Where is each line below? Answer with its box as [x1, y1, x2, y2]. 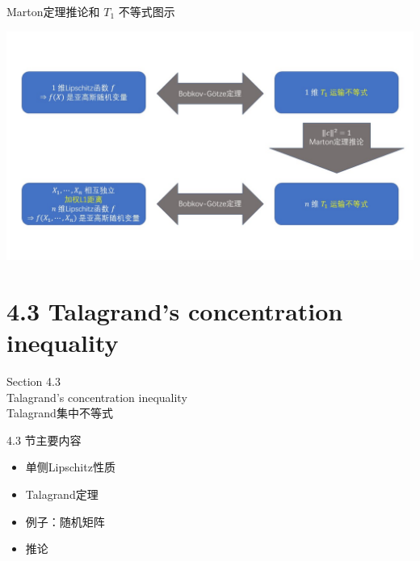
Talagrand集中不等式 [6, 404, 113, 421]
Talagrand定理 [25, 485, 99, 502]
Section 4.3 [6, 373, 61, 389]
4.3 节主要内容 [6, 431, 82, 448]
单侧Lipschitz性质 [25, 458, 115, 475]
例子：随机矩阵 [25, 513, 105, 530]
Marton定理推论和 [6, 3, 100, 19]
